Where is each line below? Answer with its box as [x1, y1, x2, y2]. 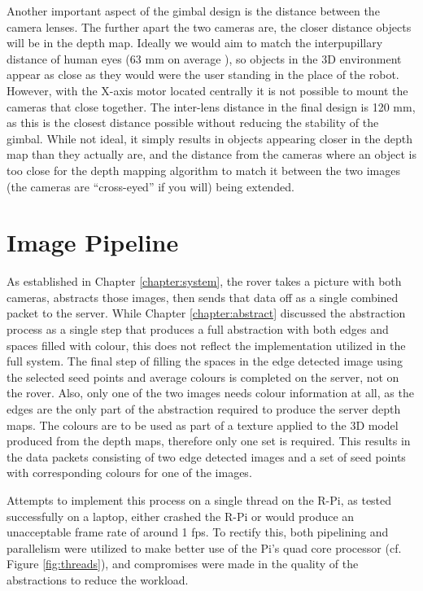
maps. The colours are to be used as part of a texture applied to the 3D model [7, 416, 399, 433]
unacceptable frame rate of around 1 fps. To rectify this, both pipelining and [7, 523, 389, 541]
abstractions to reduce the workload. [7, 571, 189, 588]
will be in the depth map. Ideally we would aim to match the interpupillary [7, 34, 383, 51]
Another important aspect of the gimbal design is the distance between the [7, 2, 380, 19]
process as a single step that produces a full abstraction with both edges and [7, 321, 389, 338]
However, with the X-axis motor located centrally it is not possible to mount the [7, 81, 408, 98]
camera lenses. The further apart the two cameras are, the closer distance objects [7, 18, 412, 35]
